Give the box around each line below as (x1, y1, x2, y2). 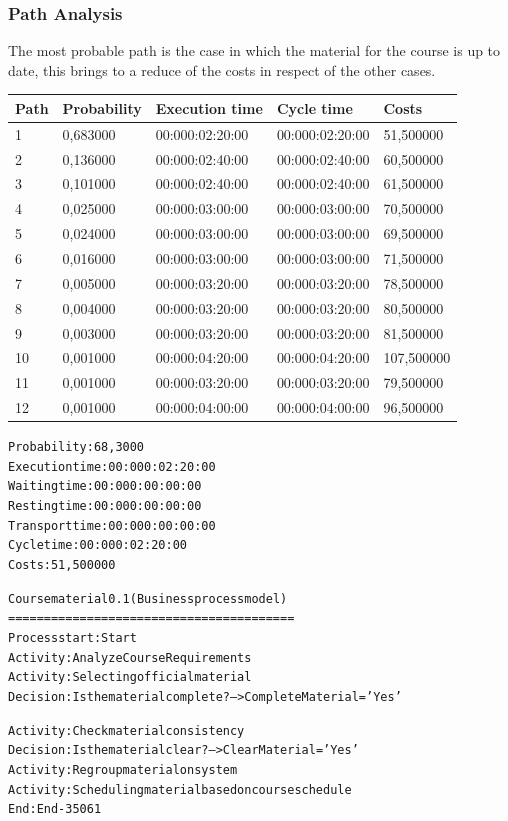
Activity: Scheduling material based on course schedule (8, 782, 352, 797)
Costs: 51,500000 (8, 558, 116, 573)
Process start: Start (8, 631, 137, 646)
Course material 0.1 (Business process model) (8, 591, 288, 606)
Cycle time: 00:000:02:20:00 (8, 538, 187, 553)
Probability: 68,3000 (8, 440, 145, 455)
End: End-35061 (8, 802, 102, 817)
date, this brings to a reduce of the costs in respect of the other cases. (8, 59, 436, 80)
